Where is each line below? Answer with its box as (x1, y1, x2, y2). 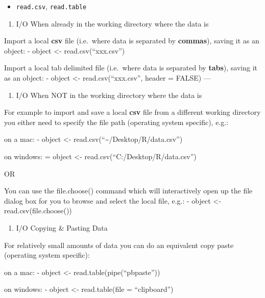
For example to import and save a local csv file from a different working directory (4, 107, 261, 117)
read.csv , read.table (16, 1, 87, 11)
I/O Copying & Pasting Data (16, 222, 108, 233)
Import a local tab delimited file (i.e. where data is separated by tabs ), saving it (4, 62, 258, 73)
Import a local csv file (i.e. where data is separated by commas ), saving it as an (4, 35, 259, 46)
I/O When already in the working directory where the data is (16, 18, 209, 29)
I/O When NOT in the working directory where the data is (16, 89, 202, 100)
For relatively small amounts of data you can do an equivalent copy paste (4, 239, 234, 250)
